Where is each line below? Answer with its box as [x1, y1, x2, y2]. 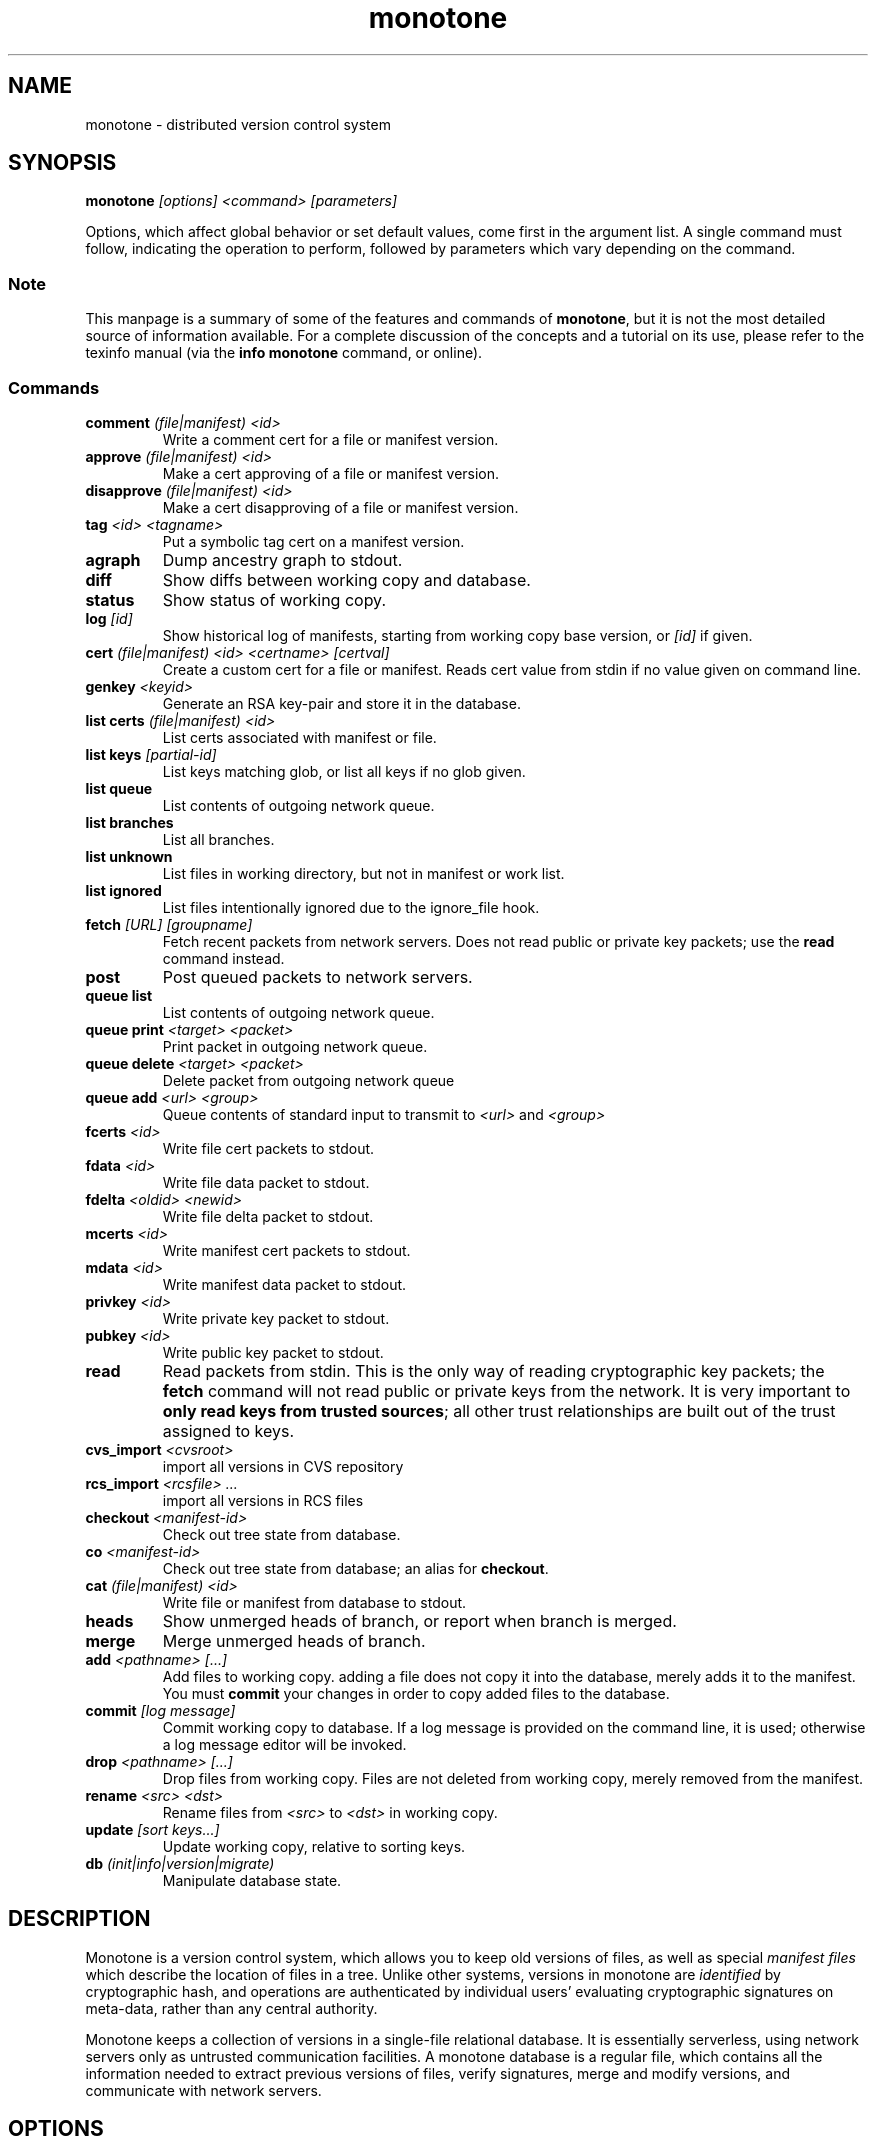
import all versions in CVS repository [162, 1457, 404, 1475]
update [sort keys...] [85, 1820, 220, 1838]
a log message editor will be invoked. [162, 1735, 407, 1753]
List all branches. [162, 830, 275, 848]
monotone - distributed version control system [85, 115, 391, 133]
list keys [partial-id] [85, 745, 217, 763]
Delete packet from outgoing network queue [162, 1071, 455, 1089]
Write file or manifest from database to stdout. [162, 1593, 467, 1611]
